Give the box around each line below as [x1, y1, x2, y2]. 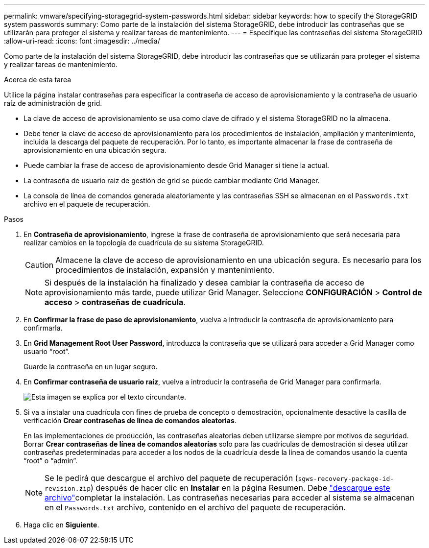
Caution [25, 260, 54, 270]
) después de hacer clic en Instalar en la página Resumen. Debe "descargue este [90, 483, 390, 493]
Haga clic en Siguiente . [24, 521, 99, 529]
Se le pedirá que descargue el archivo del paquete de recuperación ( [45, 473, 298, 483]
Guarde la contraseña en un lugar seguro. [24, 362, 158, 371]
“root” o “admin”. [24, 456, 78, 465]
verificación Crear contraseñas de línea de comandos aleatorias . [24, 416, 237, 425]
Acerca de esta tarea [4, 75, 71, 84]
